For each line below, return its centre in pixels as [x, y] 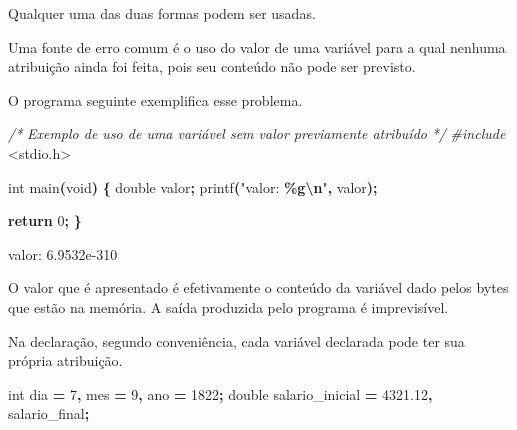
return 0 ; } [45, 220]
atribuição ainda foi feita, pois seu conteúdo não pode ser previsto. [212, 66]
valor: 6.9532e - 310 [63, 253]
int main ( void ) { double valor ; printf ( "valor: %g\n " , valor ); [193, 186]
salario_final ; [49, 413]
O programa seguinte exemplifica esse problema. [155, 99]
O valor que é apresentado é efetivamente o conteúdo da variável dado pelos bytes [258, 287]
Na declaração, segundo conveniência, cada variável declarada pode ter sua [236, 340]
